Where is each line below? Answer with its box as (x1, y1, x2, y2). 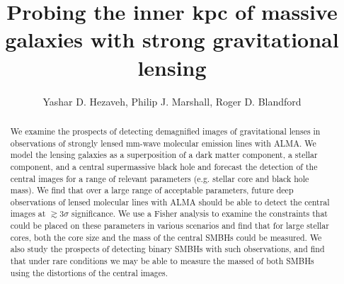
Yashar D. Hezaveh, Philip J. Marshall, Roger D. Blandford (42, 93, 302, 108)
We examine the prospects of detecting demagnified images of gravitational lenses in (10, 125, 321, 137)
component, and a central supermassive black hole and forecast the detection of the (10, 160, 318, 172)
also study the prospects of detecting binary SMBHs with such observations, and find (10, 243, 325, 255)
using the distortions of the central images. (10, 266, 168, 278)
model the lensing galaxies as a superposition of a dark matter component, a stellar (10, 149, 318, 161)
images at (10, 208, 46, 220)
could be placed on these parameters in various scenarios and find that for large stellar (10, 220, 329, 232)
